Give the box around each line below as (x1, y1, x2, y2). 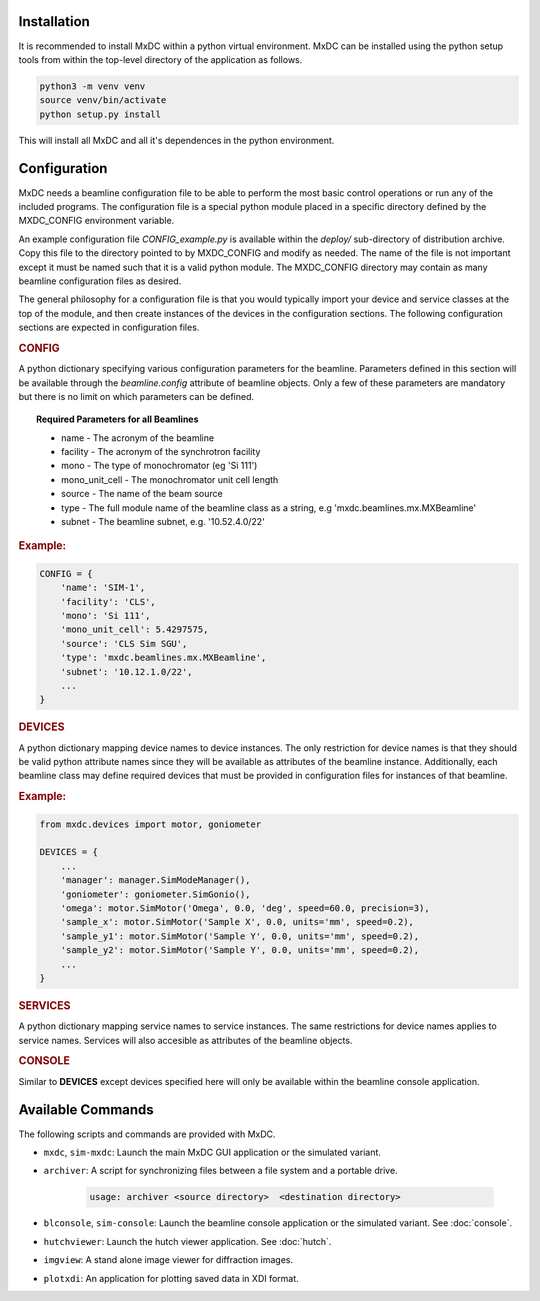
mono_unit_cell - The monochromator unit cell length (61, 473, 279, 485)
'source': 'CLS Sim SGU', (60, 638, 188, 649)
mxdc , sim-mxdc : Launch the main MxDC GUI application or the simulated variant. (43, 1146, 382, 1158)
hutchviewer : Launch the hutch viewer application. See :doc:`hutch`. (43, 1235, 332, 1247)
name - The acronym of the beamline (61, 431, 215, 444)
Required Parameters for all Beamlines (36, 413, 199, 425)
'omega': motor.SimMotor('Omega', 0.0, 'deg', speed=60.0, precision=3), (60, 903, 430, 914)
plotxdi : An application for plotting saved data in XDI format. (43, 1272, 299, 1284)
